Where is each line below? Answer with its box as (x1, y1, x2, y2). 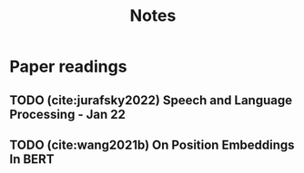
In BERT (9, 151, 55, 167)
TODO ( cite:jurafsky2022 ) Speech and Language (9, 92, 293, 108)
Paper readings (9, 56, 127, 77)
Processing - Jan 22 (9, 106, 126, 122)
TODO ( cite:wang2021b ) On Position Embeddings (9, 137, 295, 152)
